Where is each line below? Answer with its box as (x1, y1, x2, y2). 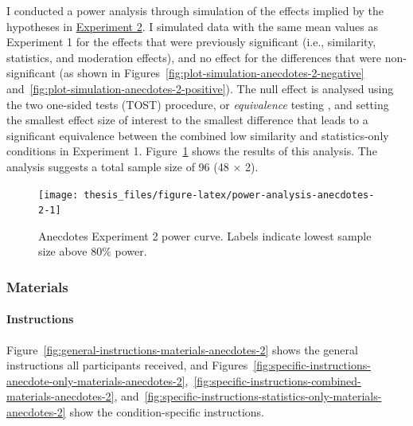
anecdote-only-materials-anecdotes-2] (6, 372, 185, 389)
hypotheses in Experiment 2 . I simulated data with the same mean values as (6, 18, 378, 34)
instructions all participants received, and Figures (6, 357, 248, 373)
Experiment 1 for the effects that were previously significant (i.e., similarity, (6, 33, 376, 50)
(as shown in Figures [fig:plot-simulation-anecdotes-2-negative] (59, 64, 364, 81)
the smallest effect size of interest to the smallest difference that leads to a (6, 111, 368, 128)
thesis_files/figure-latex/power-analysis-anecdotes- (84, 189, 375, 201)
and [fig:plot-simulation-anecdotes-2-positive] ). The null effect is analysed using (6, 80, 394, 96)
